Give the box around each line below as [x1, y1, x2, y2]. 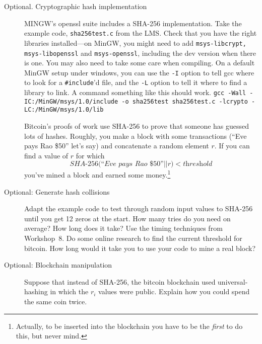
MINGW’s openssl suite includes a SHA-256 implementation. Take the [24, 18, 242, 28]
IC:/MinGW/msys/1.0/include [24, 98, 118, 105]
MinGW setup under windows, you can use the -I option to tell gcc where [24, 67, 254, 77]
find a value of [24, 150, 69, 160]
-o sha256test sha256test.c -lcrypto [121, 98, 248, 105]
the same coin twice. [24, 296, 87, 306]
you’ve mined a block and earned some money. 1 [24, 168, 171, 180]
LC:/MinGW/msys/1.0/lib [24, 106, 104, 114]
